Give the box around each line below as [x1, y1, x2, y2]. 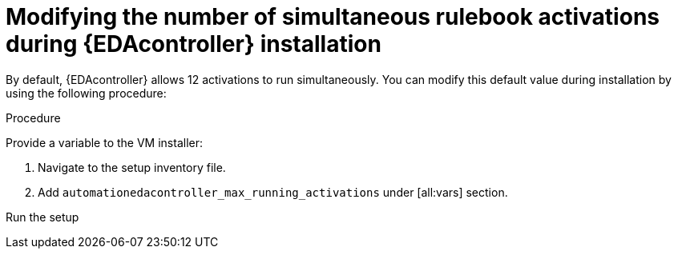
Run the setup [6, 209, 79, 224]
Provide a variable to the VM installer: [6, 135, 203, 149]
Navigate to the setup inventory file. [38, 160, 226, 174]
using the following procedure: [6, 86, 167, 100]
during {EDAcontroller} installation [6, 30, 381, 58]
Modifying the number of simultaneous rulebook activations [6, 3, 660, 30]
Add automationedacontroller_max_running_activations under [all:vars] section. [38, 185, 508, 199]
